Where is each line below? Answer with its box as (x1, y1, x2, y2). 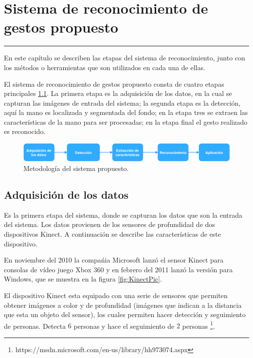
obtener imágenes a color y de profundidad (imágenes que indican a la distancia (4, 300, 242, 310)
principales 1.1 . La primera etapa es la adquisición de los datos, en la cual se (4, 88, 232, 98)
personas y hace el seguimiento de (73, 320, 175, 331)
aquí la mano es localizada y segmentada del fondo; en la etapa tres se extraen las (4, 107, 248, 117)
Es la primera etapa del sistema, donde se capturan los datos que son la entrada (4, 209, 243, 220)
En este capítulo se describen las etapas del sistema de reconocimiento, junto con (4, 53, 245, 63)
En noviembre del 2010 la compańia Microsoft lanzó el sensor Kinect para (4, 255, 224, 265)
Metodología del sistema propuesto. (23, 163, 129, 173)
